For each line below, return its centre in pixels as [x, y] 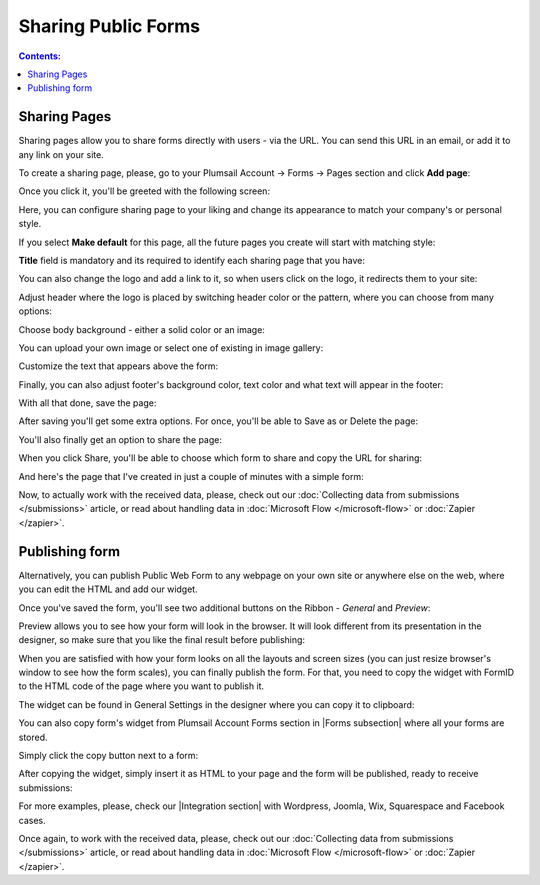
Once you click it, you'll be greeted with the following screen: [144, 191]
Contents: [40, 56]
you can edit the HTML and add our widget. [108, 589]
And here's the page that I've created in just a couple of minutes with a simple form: [191, 476]
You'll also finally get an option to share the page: [120, 439]
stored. [33, 737]
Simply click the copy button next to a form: [108, 756]
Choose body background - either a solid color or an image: [141, 329]
